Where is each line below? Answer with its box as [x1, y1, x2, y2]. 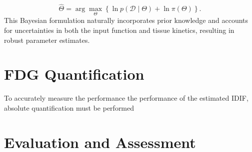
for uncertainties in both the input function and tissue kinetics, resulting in [4, 25, 234, 35]
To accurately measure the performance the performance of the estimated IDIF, [4, 93, 248, 103]
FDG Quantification [4, 64, 144, 84]
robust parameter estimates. [4, 34, 90, 45]
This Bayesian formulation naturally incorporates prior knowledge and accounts [4, 15, 248, 25]
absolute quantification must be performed [4, 102, 134, 113]
